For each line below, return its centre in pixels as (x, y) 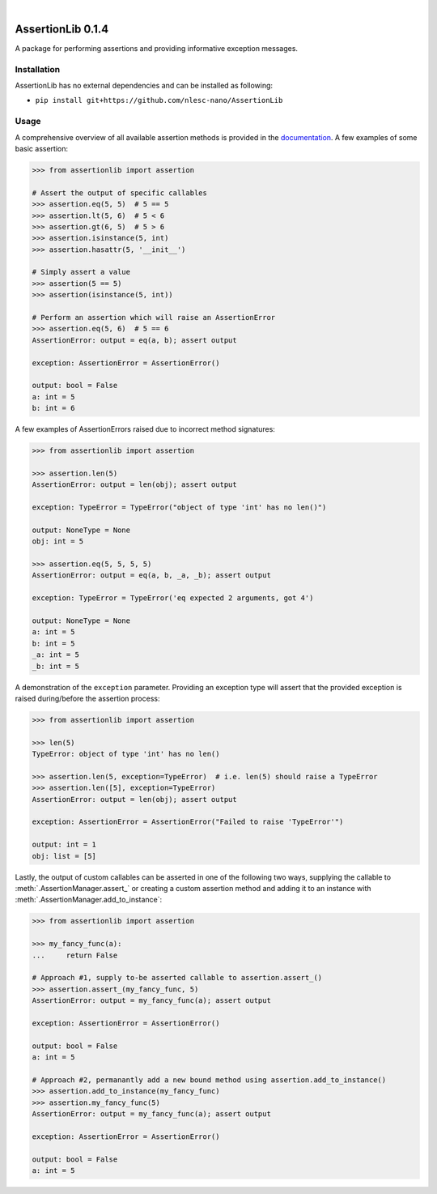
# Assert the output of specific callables (120, 193)
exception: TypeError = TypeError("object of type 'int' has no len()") (179, 507)
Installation (38, 69)
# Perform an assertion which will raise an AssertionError (154, 318)
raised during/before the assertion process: (87, 698)
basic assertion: (42, 148)
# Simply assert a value (81, 272)
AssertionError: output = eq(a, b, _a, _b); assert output (151, 576)
